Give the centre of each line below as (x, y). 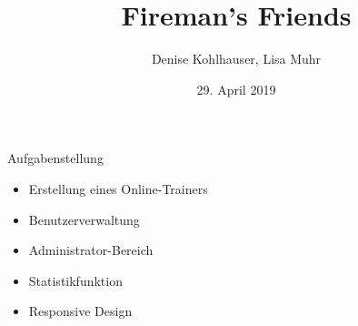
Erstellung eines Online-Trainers (118, 188)
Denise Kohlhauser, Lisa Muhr (236, 59)
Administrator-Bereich (91, 250)
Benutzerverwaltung (84, 219)
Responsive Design (80, 311)
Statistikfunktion (75, 280)
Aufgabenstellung (55, 158)
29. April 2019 (236, 89)
